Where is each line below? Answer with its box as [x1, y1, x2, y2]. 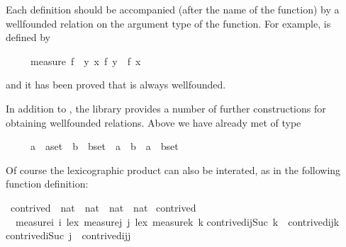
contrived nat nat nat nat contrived [10, 200, 196, 214]
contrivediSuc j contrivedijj [6, 228, 131, 243]
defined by [6, 30, 51, 45]
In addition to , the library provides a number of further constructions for [6, 100, 326, 115]
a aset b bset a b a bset [30, 139, 179, 154]
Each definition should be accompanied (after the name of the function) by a [6, 2, 340, 16]
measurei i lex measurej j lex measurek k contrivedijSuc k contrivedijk [15, 214, 340, 229]
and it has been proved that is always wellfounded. [6, 77, 226, 92]
